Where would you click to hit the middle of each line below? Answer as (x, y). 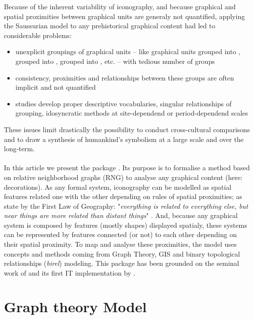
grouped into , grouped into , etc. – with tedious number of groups (115, 61)
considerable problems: (38, 35)
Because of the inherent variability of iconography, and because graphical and (120, 6)
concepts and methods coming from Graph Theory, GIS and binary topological (122, 253)
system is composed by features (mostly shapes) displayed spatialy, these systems (126, 225)
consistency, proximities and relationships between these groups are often (125, 77)
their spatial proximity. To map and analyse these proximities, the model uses (120, 244)
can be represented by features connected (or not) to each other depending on (120, 234)
